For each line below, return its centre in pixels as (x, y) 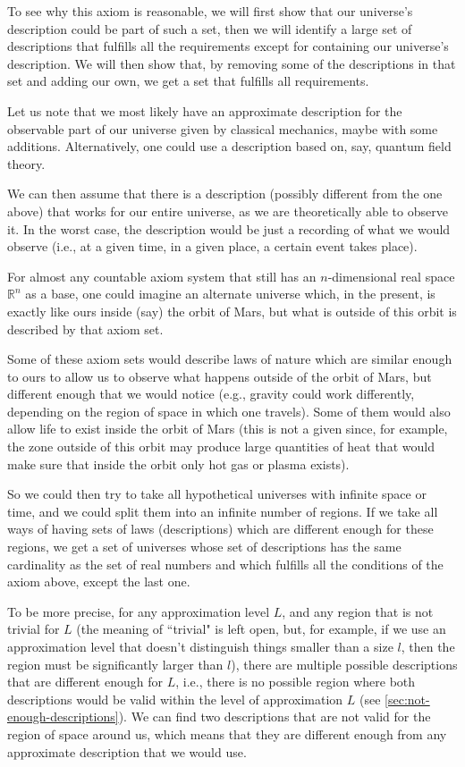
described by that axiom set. (85, 329)
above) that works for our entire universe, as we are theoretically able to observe (228, 211)
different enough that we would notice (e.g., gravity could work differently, (211, 394)
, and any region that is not (358, 611)
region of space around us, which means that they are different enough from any (227, 733)
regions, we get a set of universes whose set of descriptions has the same (204, 547)
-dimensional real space (391, 276)
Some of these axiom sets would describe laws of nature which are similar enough (230, 359)
